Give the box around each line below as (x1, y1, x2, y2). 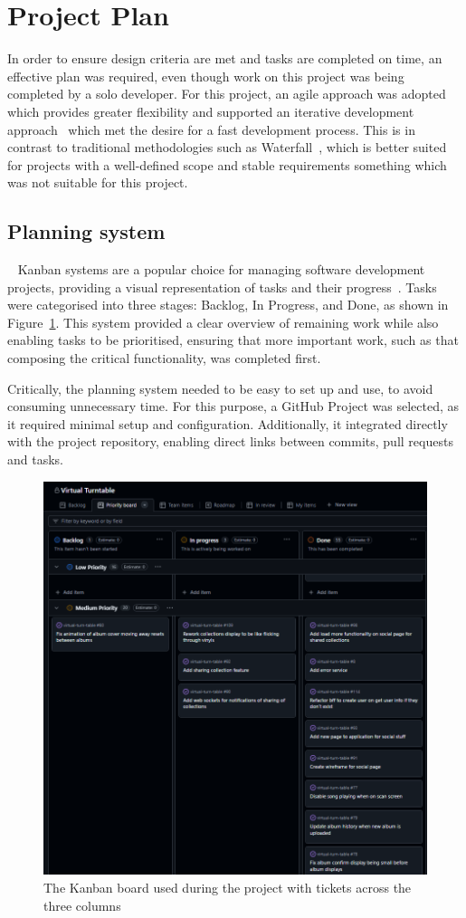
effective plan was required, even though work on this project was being (7, 66, 404, 85)
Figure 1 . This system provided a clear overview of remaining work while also (7, 312, 439, 331)
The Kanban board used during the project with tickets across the (43, 877, 412, 896)
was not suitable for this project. (7, 173, 188, 192)
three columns (43, 895, 121, 914)
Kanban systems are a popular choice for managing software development (17, 260, 425, 279)
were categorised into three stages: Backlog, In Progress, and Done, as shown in (7, 295, 449, 314)
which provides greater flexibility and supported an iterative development (7, 101, 414, 120)
